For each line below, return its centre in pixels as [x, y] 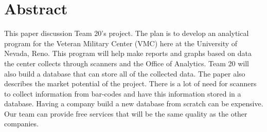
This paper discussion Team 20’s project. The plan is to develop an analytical [127, 33]
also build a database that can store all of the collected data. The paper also [125, 73]
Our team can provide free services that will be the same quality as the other [126, 113]
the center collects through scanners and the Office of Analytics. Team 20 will [127, 63]
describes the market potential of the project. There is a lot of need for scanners [130, 83]
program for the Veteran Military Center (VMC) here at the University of [121, 43]
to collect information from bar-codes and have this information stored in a [123, 93]
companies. [21, 124]
